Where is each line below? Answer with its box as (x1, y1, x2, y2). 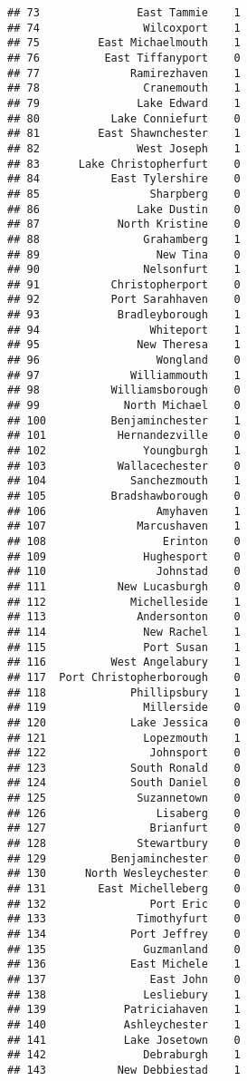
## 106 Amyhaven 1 (7, 504, 241, 518)
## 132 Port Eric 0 (7, 897, 241, 911)
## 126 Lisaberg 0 (7, 806, 241, 820)
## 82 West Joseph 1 (7, 141, 241, 155)
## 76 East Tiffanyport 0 (7, 51, 241, 64)
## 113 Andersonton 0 (7, 610, 241, 624)
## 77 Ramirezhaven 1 (7, 66, 241, 80)
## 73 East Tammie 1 (7, 6, 241, 19)
